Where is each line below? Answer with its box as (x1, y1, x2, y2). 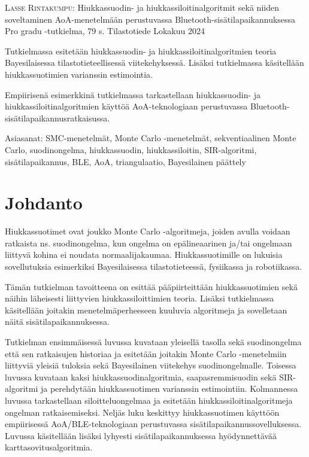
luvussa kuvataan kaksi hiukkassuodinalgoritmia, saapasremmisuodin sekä (5, 370, 277, 383)
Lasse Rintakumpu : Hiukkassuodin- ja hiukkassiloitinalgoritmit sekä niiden (5, 1, 279, 13)
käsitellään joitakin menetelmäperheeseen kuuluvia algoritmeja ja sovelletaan (5, 303, 287, 316)
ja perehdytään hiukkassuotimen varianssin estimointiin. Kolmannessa (40, 382, 298, 395)
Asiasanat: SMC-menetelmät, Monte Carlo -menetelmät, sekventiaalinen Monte (5, 132, 296, 144)
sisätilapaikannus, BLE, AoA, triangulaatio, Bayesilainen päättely (5, 155, 246, 167)
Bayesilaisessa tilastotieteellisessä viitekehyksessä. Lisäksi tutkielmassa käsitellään (5, 56, 304, 69)
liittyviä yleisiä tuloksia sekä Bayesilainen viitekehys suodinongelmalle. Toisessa (5, 359, 296, 371)
